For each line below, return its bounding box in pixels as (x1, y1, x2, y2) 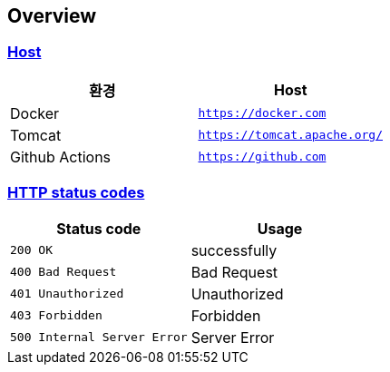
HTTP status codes (7, 183, 145, 202)
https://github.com (198, 150, 327, 164)
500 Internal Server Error (10, 330, 188, 345)
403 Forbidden (10, 308, 102, 323)
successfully (190, 240, 278, 259)
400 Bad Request (10, 265, 117, 279)
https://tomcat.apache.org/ (198, 128, 383, 142)
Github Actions (10, 147, 112, 166)
